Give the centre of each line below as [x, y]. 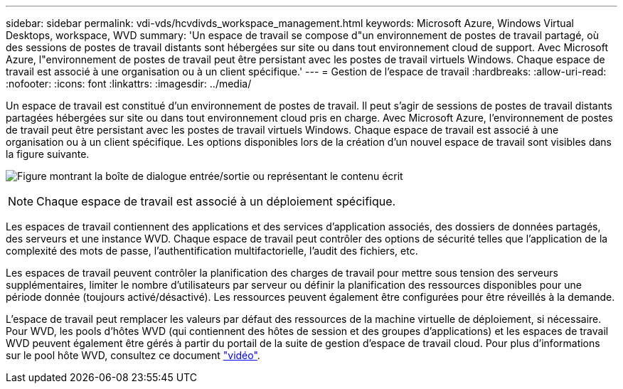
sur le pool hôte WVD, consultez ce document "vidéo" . [133, 355]
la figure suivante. [48, 154]
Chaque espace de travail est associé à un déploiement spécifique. [216, 201]
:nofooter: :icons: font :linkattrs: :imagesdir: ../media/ [129, 84]
